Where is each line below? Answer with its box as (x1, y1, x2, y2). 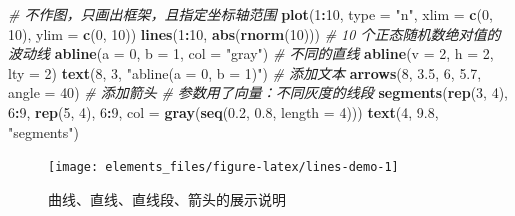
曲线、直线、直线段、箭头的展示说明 (48, 188, 286, 209)
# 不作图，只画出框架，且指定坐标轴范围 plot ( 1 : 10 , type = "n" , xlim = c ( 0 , (8, 4, 493, 24)
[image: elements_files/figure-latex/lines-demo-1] (48, 160, 399, 175)
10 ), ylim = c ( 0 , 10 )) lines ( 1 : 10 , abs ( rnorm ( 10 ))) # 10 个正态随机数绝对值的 (8, 23, 501, 44)
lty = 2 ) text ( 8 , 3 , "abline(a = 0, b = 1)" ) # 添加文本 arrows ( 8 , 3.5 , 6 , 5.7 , (8, 62, 482, 83)
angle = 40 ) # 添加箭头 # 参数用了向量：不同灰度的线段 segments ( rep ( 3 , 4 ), (8, 82, 508, 103)
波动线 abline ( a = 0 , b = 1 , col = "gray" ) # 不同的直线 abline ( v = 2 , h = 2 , (8, 43, 494, 64)
